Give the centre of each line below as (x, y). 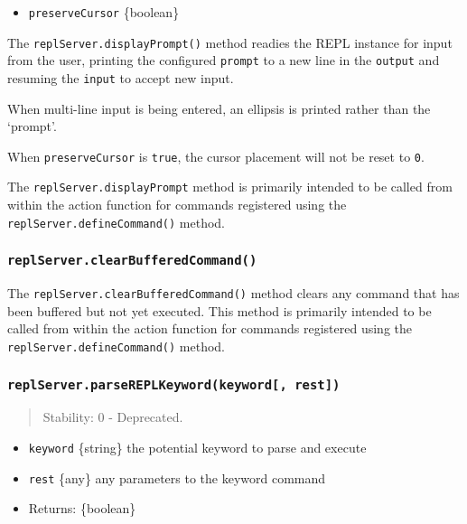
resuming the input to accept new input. (121, 77)
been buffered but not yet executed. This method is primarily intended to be (219, 310)
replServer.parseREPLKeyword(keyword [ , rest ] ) (174, 384)
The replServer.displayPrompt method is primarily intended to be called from (230, 187)
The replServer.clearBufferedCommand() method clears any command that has (233, 293)
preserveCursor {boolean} (104, 12)
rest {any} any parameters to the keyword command (177, 477)
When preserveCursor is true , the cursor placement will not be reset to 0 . (216, 156)
